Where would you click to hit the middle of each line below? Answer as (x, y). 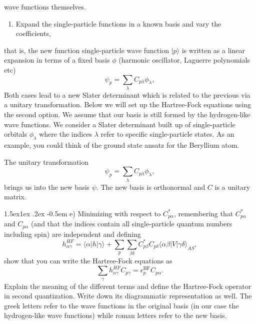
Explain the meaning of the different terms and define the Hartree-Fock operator (128, 286)
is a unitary (232, 187)
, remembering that (203, 213)
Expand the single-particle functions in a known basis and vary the (118, 23)
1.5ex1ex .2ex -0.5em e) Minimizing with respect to (82, 213)
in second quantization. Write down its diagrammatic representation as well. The (128, 296)
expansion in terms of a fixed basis (57, 60)
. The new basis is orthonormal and (151, 187)
